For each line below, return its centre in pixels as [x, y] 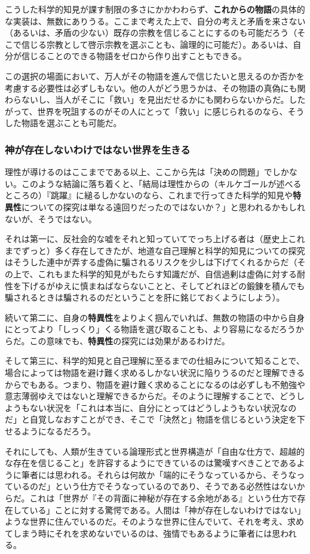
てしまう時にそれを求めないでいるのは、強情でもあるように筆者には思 [143, 533]
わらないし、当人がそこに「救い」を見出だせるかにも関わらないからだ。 [147, 100]
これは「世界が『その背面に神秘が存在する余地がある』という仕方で [163, 498]
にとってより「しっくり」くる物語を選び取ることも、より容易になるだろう [150, 329]
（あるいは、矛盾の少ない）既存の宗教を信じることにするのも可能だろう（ [151, 33]
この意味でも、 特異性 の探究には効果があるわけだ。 [130, 340]
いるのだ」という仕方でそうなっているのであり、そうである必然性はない [155, 486]
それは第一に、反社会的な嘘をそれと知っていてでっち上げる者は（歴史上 [147, 239]
